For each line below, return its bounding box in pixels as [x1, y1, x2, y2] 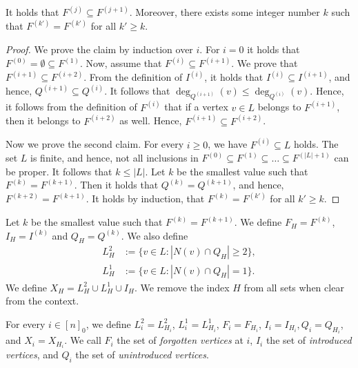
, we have [208, 137, 248, 151]
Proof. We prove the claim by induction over [6, 42, 193, 57]
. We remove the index [134, 280, 230, 294]
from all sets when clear [243, 280, 344, 294]
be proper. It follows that [6, 164, 112, 178]
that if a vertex [164, 99, 228, 114]
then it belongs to [6, 113, 81, 128]
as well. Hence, [119, 113, 182, 128]
